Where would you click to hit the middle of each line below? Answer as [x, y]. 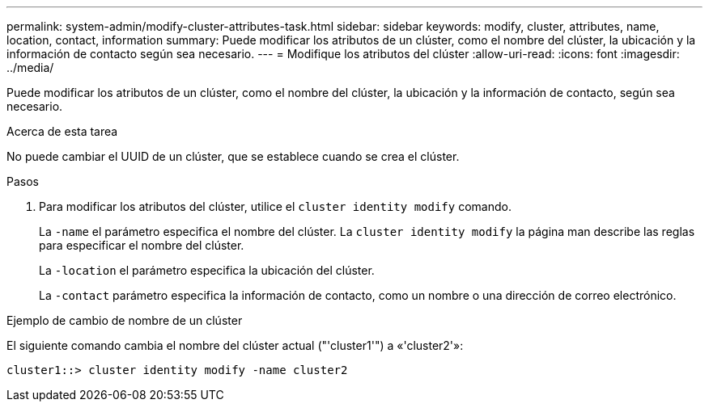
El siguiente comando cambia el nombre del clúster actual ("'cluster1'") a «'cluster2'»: [235, 345]
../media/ [30, 67]
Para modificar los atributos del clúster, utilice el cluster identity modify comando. [275, 206]
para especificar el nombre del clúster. [142, 245]
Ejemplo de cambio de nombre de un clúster [125, 320]
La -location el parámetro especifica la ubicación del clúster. [207, 270]
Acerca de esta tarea [62, 131]
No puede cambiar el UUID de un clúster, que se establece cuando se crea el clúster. [233, 156]
